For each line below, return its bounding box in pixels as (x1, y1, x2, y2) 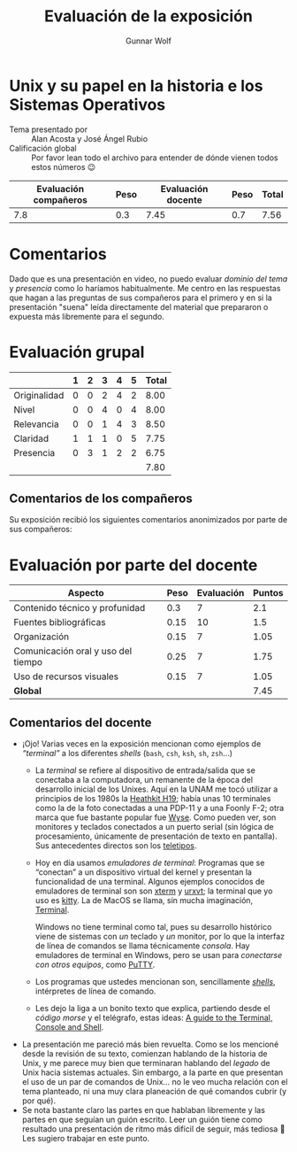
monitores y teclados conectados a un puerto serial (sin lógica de (34, 822, 274, 832)
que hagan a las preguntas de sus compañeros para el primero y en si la (9, 292, 272, 303)
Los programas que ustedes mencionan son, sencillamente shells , (34, 977, 276, 987)
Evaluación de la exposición (43, 6, 254, 27)
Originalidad (13, 389, 65, 401)
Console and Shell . (34, 1022, 104, 1032)
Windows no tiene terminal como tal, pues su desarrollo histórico (34, 922, 272, 932)
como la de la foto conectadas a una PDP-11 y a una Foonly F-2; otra (34, 803, 285, 814)
